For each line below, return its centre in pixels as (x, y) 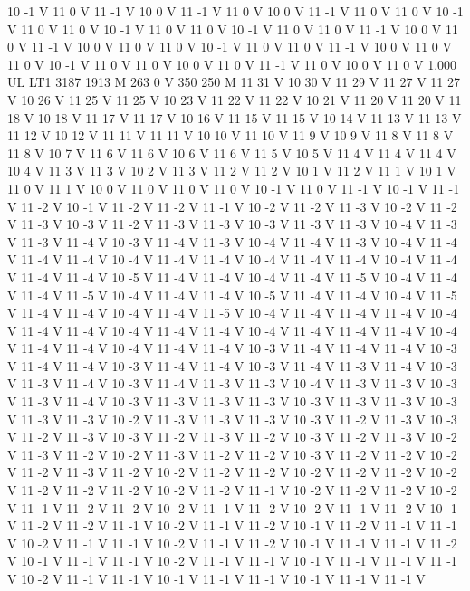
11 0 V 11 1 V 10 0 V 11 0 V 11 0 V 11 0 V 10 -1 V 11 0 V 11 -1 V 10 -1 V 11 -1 (234, 188)
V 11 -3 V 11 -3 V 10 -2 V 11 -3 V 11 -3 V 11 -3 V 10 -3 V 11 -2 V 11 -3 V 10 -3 (232, 419)
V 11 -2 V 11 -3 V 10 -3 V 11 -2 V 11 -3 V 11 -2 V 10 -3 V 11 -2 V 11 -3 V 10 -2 (232, 437)
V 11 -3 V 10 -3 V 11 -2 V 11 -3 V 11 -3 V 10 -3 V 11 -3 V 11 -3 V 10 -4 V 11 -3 (232, 224)
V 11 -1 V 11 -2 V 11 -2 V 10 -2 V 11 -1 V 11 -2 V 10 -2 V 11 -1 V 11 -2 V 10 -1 (232, 507)
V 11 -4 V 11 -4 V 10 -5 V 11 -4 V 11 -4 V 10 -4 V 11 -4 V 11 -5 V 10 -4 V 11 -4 (232, 276)
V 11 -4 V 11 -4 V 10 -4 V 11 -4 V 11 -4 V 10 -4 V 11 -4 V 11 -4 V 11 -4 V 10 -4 (232, 330)
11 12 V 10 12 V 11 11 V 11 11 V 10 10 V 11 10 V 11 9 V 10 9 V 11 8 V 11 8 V (230, 135)
